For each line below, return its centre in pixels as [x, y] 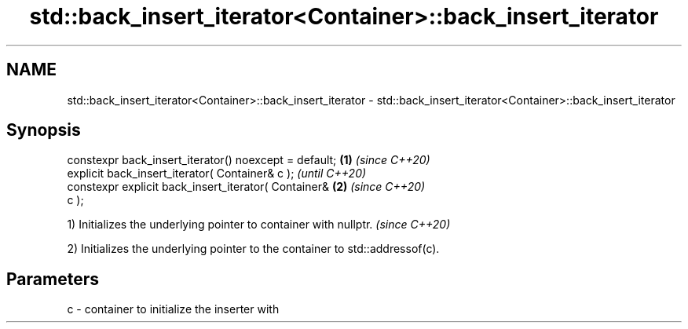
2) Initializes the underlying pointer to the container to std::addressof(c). [253, 249]
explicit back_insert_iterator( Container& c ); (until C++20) [217, 174]
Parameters [53, 279]
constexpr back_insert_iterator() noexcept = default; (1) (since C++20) [249, 160]
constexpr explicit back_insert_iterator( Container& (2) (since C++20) [246, 187]
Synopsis [44, 130]
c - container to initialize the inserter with [173, 309]
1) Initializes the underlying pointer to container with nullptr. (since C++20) [259, 225]
